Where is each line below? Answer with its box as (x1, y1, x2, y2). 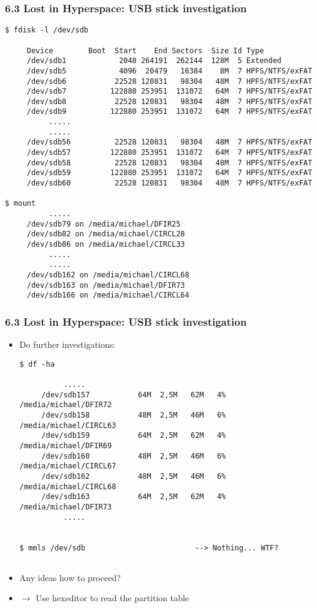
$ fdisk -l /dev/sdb (5, 26, 89, 35)
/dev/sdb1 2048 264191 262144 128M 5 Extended (26, 56, 282, 66)
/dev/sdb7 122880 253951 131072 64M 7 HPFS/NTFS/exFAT (26, 87, 313, 96)
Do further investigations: (19, 338, 116, 351)
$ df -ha (19, 359, 55, 369)
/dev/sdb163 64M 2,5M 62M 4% (41, 492, 226, 501)
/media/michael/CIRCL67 (19, 462, 116, 471)
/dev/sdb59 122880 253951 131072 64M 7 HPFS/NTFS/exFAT (26, 168, 313, 178)
